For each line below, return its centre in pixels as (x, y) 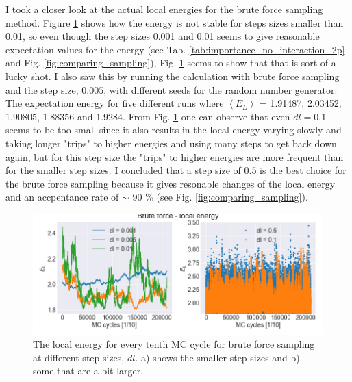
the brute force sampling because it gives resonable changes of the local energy (171, 183)
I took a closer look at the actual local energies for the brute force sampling (164, 9)
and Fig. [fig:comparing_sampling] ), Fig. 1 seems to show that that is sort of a (171, 63)
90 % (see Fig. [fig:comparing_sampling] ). (220, 197)
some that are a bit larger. (88, 371)
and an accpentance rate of (62, 197)
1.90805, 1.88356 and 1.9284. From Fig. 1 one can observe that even (148, 116)
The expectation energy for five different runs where (115, 103)
